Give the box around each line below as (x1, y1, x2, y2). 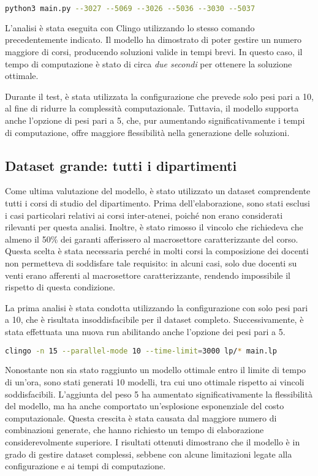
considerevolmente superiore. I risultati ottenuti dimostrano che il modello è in (5, 435, 300, 448)
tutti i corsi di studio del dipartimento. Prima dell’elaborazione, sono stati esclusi (5, 197, 310, 210)
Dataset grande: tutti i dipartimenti (5, 156, 237, 175)
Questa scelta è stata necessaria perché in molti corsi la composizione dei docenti (5, 244, 309, 257)
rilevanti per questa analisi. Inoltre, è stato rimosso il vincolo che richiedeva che (5, 221, 303, 233)
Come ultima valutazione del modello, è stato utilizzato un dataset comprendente (5, 184, 311, 197)
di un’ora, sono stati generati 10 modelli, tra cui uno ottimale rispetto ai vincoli (5, 376, 305, 388)
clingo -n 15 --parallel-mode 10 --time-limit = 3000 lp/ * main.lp (5, 346, 277, 355)
